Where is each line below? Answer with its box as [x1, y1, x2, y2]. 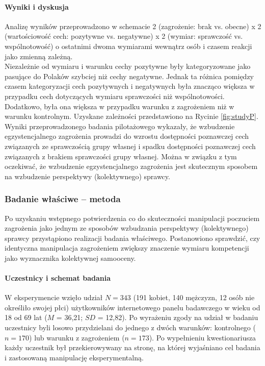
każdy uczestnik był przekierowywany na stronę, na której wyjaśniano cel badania [5, 342, 260, 353]
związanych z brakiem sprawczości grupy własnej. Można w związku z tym [5, 151, 237, 161]
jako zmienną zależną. [5, 51, 73, 61]
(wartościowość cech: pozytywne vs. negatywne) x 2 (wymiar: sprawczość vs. [5, 31, 243, 41]
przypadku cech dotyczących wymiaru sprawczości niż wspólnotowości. [5, 90, 225, 101]
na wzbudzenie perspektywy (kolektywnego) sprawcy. [5, 170, 170, 181]
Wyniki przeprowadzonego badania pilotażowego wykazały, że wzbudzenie [5, 120, 235, 131]
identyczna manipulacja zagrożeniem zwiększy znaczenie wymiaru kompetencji [5, 242, 249, 253]
